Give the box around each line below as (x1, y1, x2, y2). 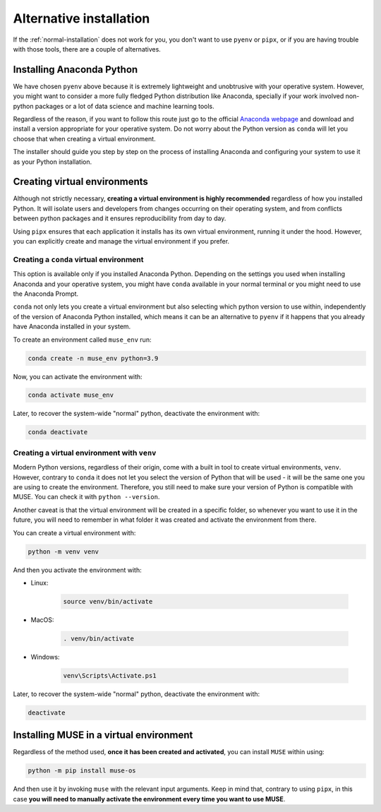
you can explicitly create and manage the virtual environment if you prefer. (13, 237, 229, 246)
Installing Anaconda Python (13, 64, 138, 76)
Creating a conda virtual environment (13, 254, 144, 264)
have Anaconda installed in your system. (13, 322, 131, 331)
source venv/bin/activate (63, 597, 153, 605)
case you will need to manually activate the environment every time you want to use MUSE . (13, 794, 286, 803)
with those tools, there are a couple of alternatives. (13, 44, 162, 53)
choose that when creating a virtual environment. (13, 134, 156, 143)
